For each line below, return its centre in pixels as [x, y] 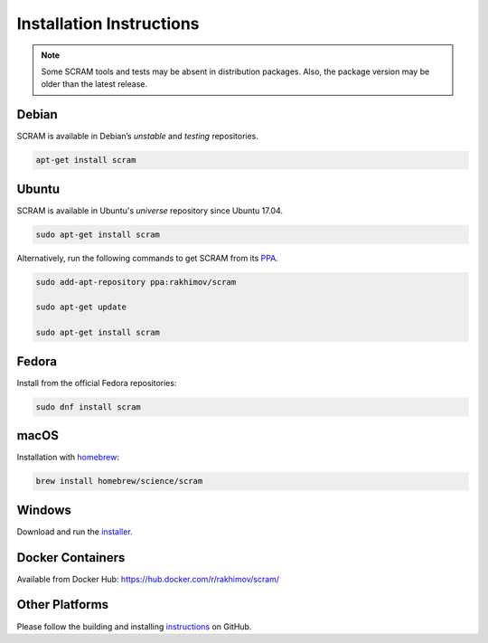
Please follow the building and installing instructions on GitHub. [134, 626]
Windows [44, 510]
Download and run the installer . [75, 531]
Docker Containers [71, 558]
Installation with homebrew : [68, 458]
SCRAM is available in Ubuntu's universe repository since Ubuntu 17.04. [150, 210]
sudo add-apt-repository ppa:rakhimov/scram [136, 282]
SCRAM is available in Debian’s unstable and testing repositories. [138, 137]
